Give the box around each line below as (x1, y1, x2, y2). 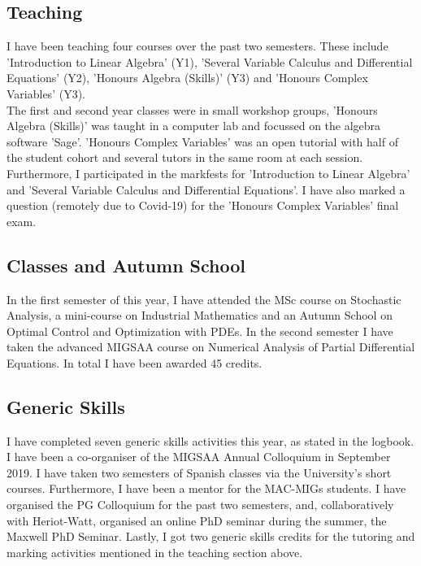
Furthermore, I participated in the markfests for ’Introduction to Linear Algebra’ (7, 164, 410, 181)
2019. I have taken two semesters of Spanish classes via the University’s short (7, 464, 392, 481)
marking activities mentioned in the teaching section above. (7, 543, 303, 560)
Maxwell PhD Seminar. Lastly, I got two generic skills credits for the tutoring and (7, 528, 415, 545)
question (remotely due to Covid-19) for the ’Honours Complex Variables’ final (7, 197, 399, 214)
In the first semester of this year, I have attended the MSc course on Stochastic (7, 290, 401, 307)
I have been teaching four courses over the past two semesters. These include (7, 37, 388, 54)
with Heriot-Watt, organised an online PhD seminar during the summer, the (7, 512, 387, 529)
